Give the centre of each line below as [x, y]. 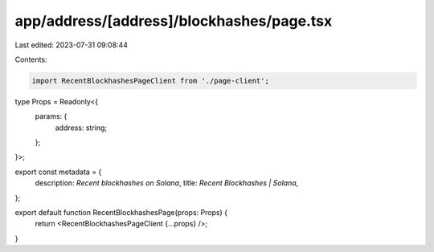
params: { [51, 116]
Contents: [31, 59]
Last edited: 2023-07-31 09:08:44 [72, 45]
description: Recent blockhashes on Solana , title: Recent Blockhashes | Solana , [167, 183]
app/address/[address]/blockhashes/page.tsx [174, 21]
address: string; [81, 128]
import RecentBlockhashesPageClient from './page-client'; [150, 81]
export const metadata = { [58, 172]
